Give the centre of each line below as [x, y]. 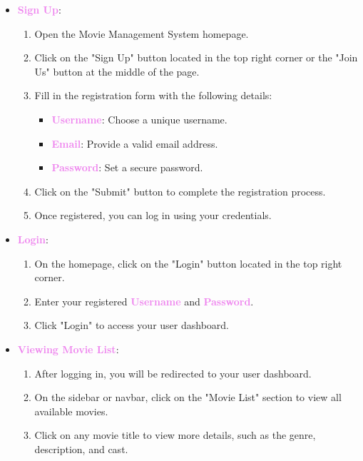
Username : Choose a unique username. [139, 119]
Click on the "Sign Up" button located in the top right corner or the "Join [196, 57]
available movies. [71, 411]
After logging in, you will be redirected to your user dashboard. [173, 373]
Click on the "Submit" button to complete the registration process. [180, 191]
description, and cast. [81, 449]
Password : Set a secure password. [127, 167]
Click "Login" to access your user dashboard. [132, 325]
